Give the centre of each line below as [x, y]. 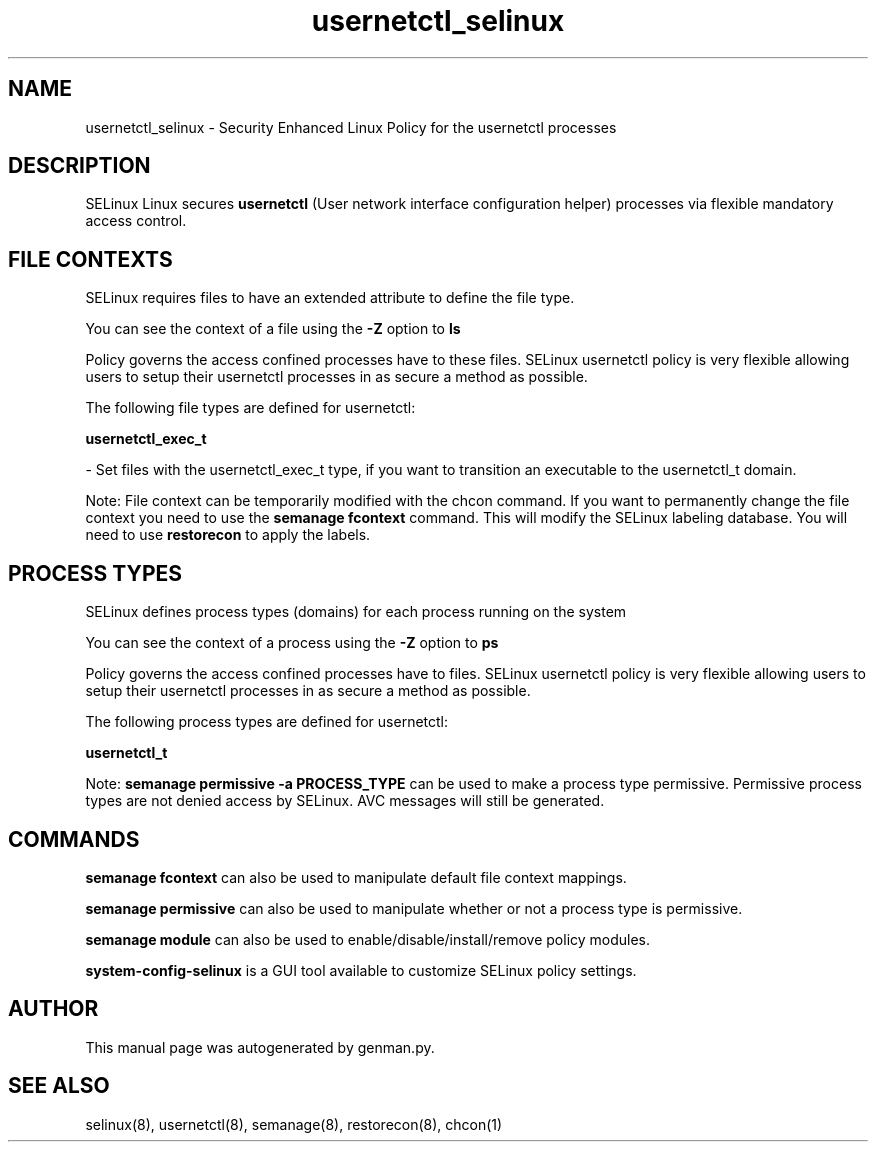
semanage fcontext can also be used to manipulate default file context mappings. [356, 877]
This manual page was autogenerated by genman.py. [260, 1047]
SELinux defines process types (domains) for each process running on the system [356, 612]
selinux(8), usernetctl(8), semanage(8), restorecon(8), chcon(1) [294, 1124]
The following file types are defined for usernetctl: [250, 408]
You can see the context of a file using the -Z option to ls [273, 329]
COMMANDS [74, 839]
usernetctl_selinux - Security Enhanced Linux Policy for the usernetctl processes [351, 127]
